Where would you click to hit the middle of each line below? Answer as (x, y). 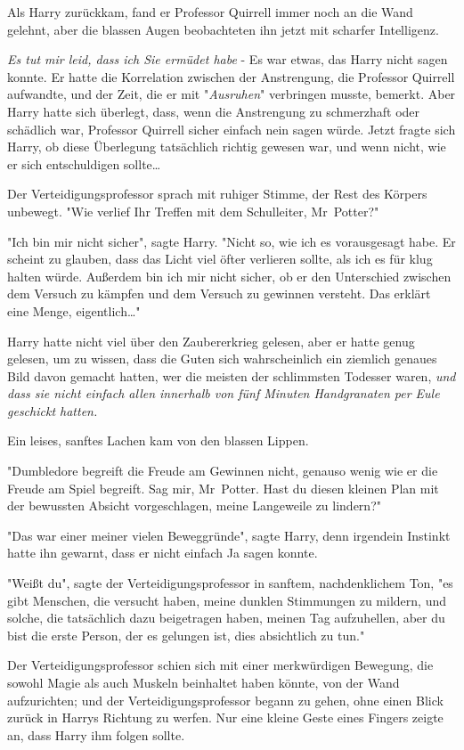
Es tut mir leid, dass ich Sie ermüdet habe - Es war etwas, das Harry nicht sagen (228, 59)
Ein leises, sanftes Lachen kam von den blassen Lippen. (158, 440)
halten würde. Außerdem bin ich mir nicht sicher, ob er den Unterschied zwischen (229, 276)
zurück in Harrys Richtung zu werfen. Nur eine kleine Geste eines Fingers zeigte (225, 717)
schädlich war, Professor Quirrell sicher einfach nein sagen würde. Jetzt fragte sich (232, 129)
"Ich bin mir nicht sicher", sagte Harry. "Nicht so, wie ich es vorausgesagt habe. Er (232, 241)
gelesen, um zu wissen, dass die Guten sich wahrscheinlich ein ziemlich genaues (222, 359)
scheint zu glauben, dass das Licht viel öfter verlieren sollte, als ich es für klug (220, 259)
